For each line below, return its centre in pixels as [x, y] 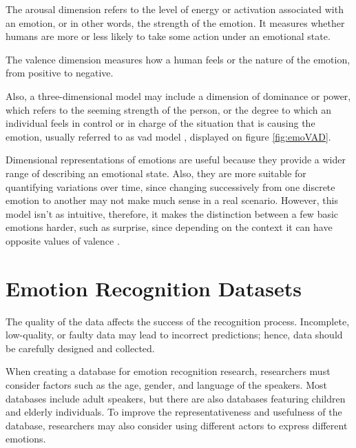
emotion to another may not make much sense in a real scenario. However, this [172, 200]
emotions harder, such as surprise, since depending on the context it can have [169, 227]
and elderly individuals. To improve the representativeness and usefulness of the [174, 412]
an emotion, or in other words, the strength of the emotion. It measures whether [175, 22]
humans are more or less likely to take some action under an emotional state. [168, 36]
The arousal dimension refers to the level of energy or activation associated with [175, 9]
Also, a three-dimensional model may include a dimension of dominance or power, [178, 95]
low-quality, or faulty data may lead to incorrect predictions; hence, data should [174, 335]
